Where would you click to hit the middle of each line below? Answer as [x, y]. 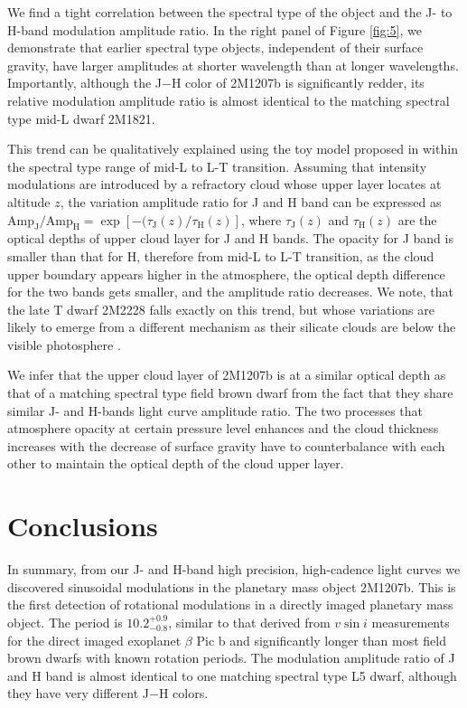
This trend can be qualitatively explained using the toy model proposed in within [233, 149]
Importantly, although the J [84, 83]
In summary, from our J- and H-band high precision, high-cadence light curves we [234, 569]
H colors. [183, 693]
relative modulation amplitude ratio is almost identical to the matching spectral [229, 100]
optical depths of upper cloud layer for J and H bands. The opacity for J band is [230, 238]
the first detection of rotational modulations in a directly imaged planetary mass [230, 604]
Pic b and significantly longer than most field [321, 640]
